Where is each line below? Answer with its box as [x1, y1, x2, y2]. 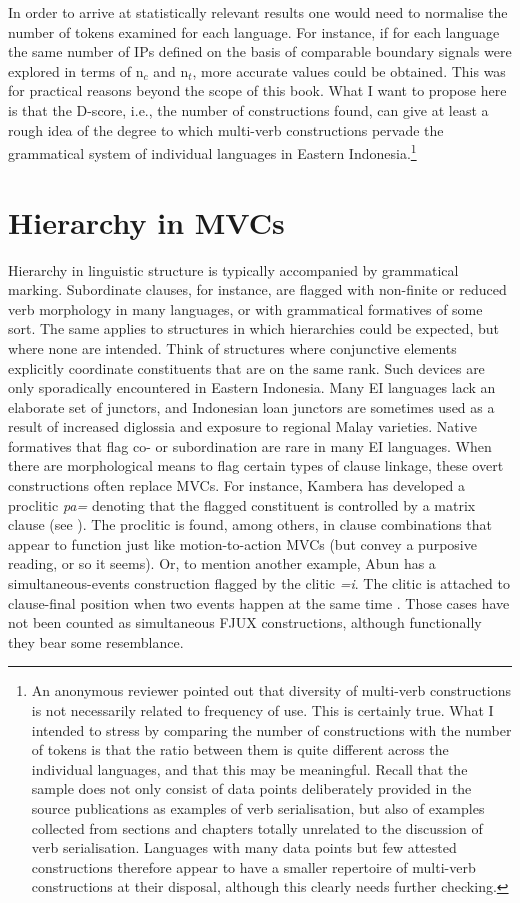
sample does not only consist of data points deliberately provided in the [31, 778, 472, 799]
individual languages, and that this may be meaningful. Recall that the [31, 758, 468, 779]
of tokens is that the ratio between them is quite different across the [31, 739, 449, 760]
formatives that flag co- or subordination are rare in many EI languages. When [8, 435, 492, 456]
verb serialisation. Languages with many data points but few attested [31, 837, 457, 858]
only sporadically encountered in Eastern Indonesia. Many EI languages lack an [8, 377, 496, 398]
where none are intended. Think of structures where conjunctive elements [8, 337, 457, 358]
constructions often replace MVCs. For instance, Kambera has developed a [8, 475, 465, 496]
